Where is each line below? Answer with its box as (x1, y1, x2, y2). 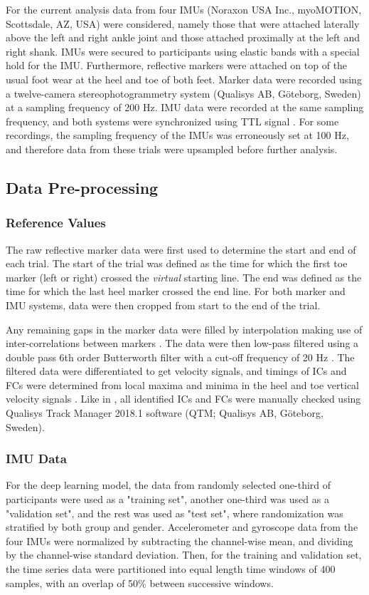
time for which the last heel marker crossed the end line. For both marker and (6, 284, 346, 299)
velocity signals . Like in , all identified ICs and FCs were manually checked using (6, 391, 361, 406)
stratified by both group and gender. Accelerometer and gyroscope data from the (6, 519, 358, 534)
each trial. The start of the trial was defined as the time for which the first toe (6, 256, 348, 271)
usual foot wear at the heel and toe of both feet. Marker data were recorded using (6, 71, 362, 86)
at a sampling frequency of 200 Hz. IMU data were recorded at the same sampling (6, 100, 364, 115)
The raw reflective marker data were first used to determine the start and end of (6, 242, 356, 257)
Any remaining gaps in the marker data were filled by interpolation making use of (6, 321, 363, 336)
